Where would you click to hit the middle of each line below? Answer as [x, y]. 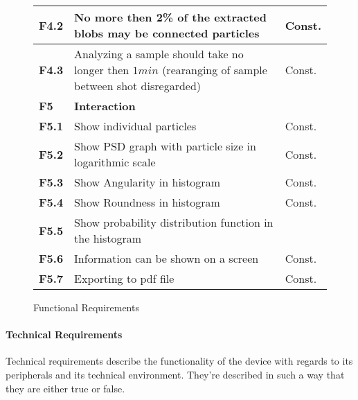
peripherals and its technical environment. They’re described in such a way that [175, 374]
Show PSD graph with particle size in [165, 146]
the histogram [108, 238]
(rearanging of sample [215, 70]
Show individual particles [135, 126]
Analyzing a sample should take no [159, 54]
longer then [102, 70]
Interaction [105, 106]
